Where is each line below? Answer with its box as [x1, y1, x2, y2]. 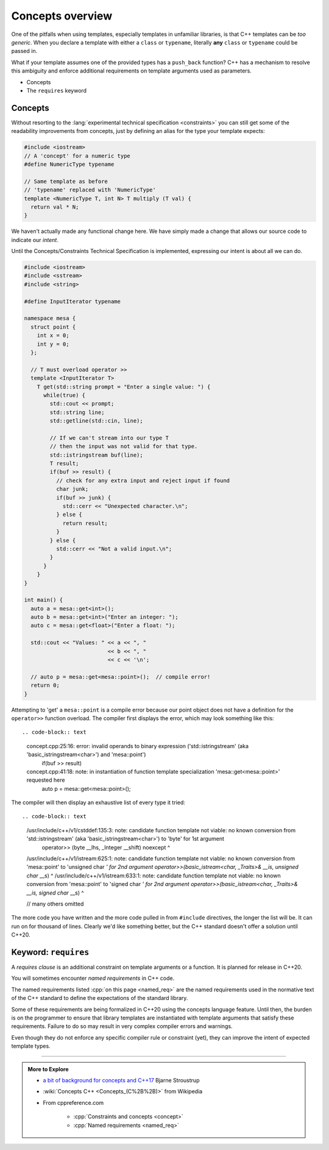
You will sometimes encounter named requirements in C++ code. [11, 974, 175, 982]
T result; [49, 460, 79, 467]
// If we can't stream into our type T [49, 434, 169, 441]
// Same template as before [24, 177, 108, 185]
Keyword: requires [11, 947, 90, 957]
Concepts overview [11, 9, 113, 23]
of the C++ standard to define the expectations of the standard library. [11, 995, 188, 1002]
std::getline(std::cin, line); [49, 418, 143, 424]
